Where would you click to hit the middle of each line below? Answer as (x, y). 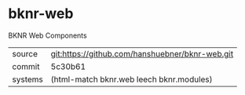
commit (26, 66)
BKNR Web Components (48, 35)
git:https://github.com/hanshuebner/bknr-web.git (142, 53)
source (25, 53)
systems (27, 79)
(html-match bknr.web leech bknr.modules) (132, 79)
